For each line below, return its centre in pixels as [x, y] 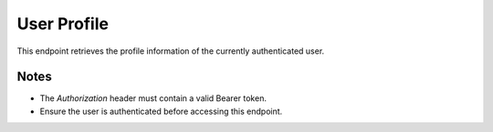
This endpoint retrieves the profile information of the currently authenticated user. [171, 51]
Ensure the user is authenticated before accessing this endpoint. [161, 111]
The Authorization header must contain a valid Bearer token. [153, 98]
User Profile [63, 24]
